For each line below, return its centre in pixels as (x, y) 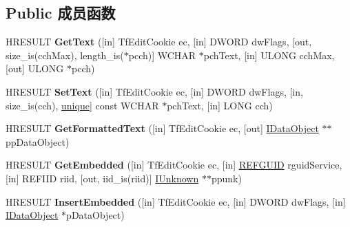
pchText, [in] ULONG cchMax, (269, 55)
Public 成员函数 (61, 13)
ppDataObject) (38, 141)
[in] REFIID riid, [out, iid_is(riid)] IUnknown (102, 178)
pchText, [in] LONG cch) (220, 105)
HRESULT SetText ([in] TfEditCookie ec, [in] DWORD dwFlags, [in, (154, 91)
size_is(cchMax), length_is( (65, 55)
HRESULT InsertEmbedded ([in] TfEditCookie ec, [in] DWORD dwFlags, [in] (176, 201)
